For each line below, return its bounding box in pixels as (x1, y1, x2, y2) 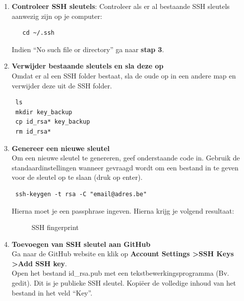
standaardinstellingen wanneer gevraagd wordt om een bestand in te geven (11, 162, 239, 172)
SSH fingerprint (31, 222, 79, 232)
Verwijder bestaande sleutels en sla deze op (11, 61, 164, 71)
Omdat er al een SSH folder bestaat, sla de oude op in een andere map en (11, 70, 236, 80)
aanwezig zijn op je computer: (11, 10, 102, 21)
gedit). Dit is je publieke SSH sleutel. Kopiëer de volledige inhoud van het (11, 278, 236, 288)
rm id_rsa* (15, 128, 51, 135)
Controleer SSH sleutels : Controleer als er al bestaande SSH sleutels (11, 1, 230, 11)
